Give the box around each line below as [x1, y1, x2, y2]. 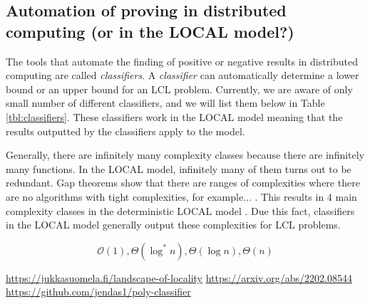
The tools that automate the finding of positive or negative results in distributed [6, 53, 359, 68]
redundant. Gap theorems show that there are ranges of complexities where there [6, 175, 360, 190]
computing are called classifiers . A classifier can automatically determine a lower [6, 68, 359, 83]
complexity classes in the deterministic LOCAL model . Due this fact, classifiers [6, 203, 355, 218]
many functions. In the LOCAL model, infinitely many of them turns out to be [6, 161, 351, 176]
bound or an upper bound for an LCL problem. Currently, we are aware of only [6, 81, 353, 96]
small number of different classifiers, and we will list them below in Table [6, 95, 325, 110]
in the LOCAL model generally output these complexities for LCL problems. [6, 217, 341, 232]
